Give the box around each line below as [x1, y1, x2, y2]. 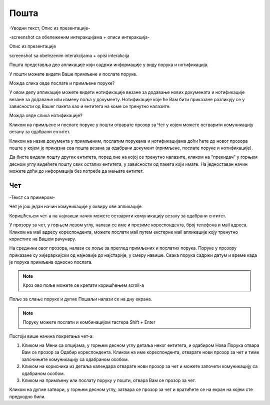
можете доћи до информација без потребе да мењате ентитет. [9, 168, 144, 174]
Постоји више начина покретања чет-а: [9, 333, 94, 339]
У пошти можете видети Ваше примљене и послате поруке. [9, 71, 137, 77]
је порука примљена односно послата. [9, 259, 92, 265]
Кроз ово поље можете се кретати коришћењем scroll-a [22, 282, 144, 288]
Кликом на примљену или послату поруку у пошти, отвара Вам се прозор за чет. [21, 377, 196, 383]
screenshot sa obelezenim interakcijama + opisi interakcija [9, 53, 129, 59]
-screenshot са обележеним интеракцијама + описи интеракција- [9, 34, 150, 40]
